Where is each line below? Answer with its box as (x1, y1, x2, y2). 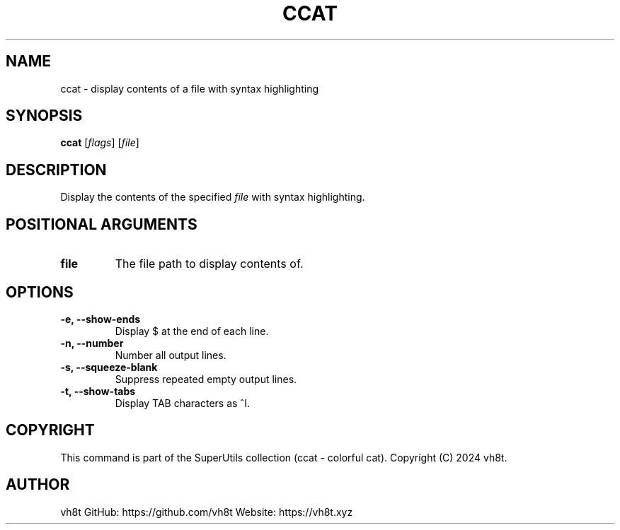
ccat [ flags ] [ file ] (60, 136, 139, 149)
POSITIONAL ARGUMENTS (6, 215, 197, 233)
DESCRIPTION (6, 160, 107, 179)
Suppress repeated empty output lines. (115, 372, 297, 385)
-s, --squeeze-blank (60, 360, 158, 373)
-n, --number (60, 336, 124, 349)
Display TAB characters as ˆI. (115, 396, 250, 409)
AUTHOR (6, 476, 70, 494)
